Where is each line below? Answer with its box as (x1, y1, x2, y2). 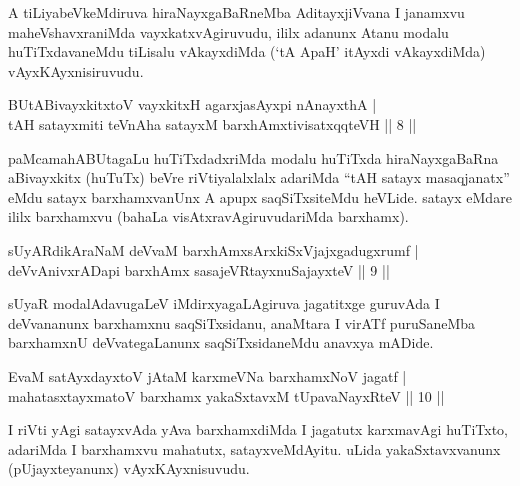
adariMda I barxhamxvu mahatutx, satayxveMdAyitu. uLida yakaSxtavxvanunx (8, 438, 501, 459)
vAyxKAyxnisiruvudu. (8, 60, 144, 81)
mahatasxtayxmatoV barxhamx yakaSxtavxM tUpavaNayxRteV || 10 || (8, 385, 445, 406)
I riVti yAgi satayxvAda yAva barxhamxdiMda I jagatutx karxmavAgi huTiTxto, (8, 419, 508, 440)
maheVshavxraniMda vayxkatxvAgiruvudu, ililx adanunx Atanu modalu (8, 21, 449, 42)
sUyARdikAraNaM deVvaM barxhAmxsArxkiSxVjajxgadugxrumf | (8, 239, 419, 260)
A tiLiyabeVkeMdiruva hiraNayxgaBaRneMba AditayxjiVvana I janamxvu (8, 2, 465, 22)
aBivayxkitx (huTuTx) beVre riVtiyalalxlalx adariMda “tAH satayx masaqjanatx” (8, 167, 510, 188)
